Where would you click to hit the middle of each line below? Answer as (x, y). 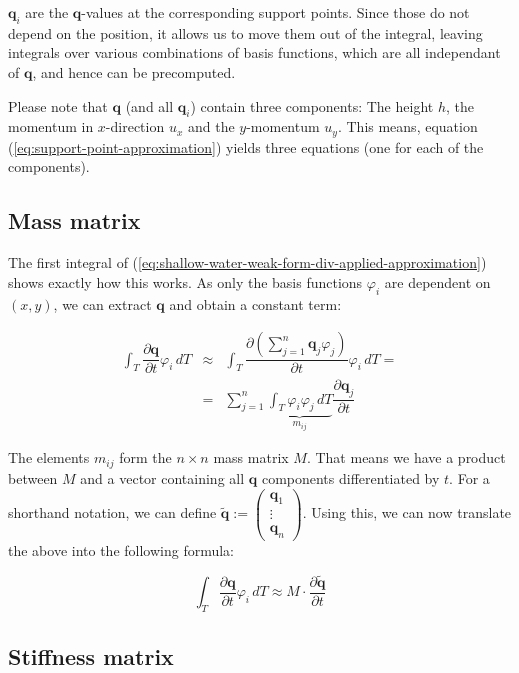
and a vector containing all (162, 477)
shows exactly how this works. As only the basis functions (185, 281)
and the (211, 126)
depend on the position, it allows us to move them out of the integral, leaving (245, 32)
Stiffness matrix (91, 655)
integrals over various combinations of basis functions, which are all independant (254, 52)
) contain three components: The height (312, 105)
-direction (135, 126)
